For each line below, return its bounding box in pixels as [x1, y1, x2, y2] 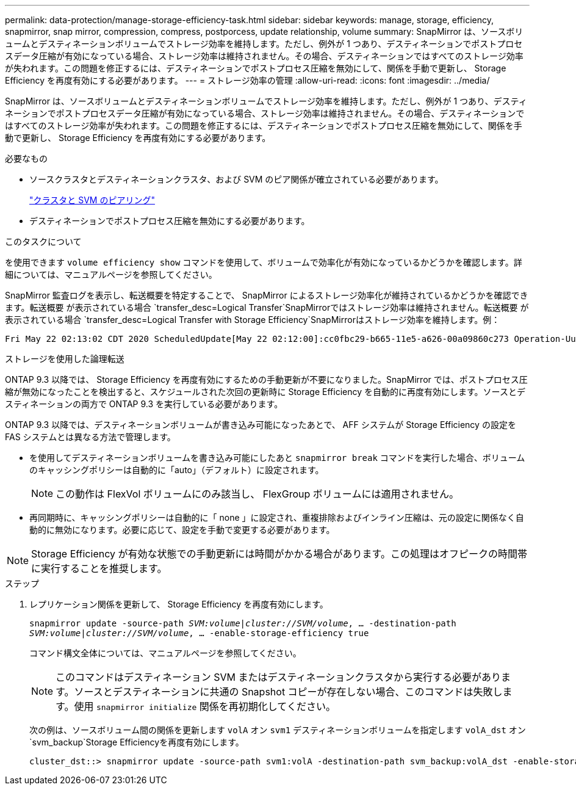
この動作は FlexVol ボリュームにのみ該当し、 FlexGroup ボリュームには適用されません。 [56, 488, 459, 500]
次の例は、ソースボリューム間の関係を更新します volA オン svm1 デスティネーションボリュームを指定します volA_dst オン [29, 725, 526, 735]
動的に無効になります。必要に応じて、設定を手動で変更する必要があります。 [29, 524, 335, 535]
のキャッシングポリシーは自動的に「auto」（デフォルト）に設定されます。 [29, 465, 324, 475]
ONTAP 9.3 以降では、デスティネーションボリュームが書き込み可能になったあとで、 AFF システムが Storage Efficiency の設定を [5, 419, 516, 430]
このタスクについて [5, 236, 82, 247]
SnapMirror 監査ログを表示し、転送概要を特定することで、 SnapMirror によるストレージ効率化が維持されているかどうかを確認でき [5, 290, 528, 300]
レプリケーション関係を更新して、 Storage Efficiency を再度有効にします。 [29, 599, 328, 609]
